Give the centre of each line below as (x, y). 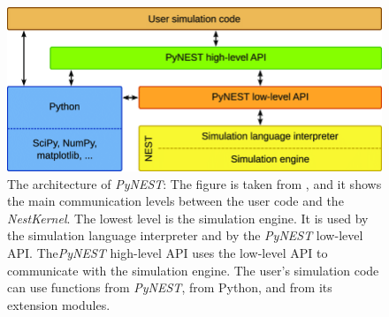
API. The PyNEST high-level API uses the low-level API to (168, 253)
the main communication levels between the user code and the (175, 201)
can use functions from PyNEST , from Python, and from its (170, 287)
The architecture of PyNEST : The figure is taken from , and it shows (194, 183)
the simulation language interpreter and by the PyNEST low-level (185, 235)
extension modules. (59, 304)
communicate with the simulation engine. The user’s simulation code (193, 270)
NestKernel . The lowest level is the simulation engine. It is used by (188, 218)
